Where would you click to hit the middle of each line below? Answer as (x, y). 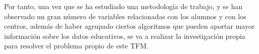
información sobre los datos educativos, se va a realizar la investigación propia (125, 36)
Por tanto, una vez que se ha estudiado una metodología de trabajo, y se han (123, 6)
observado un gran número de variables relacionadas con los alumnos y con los (125, 16)
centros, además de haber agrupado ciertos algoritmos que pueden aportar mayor (129, 26)
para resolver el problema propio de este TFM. (76, 46)
